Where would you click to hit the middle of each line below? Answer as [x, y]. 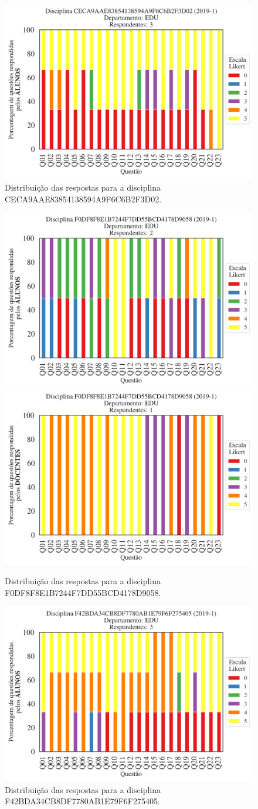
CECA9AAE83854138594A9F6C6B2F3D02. [83, 199]
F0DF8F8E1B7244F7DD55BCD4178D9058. [83, 592]
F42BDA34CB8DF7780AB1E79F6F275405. [82, 801]
